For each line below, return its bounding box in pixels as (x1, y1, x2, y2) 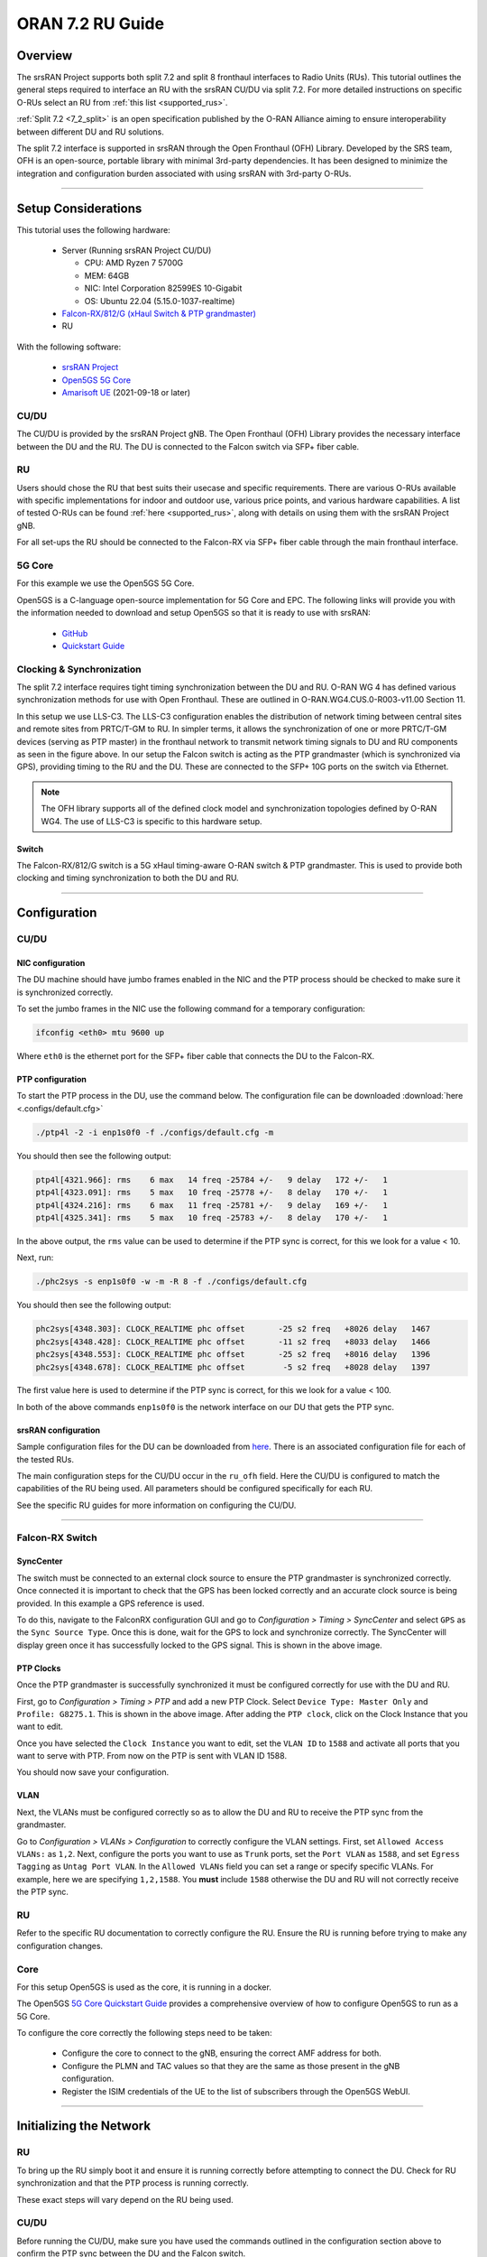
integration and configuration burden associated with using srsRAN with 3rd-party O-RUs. (16, 168, 352, 179)
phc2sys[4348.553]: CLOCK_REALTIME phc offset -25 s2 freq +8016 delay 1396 (35, 1350, 431, 1360)
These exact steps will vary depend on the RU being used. (16, 2194, 234, 2205)
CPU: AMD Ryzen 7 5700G (84, 257, 184, 268)
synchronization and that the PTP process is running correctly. (16, 2178, 250, 2188)
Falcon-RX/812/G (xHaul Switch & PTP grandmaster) (61, 308, 257, 320)
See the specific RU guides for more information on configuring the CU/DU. (16, 1500, 297, 1510)
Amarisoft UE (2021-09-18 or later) (61, 387, 191, 397)
